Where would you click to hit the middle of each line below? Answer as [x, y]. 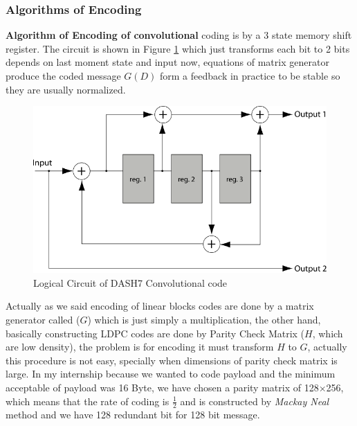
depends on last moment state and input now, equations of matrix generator [167, 62]
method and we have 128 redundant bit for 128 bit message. [133, 415]
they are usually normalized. [66, 89]
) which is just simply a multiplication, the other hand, [204, 320]
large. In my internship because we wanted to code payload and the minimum [171, 374]
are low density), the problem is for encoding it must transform [140, 347]
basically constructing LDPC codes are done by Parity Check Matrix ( [155, 333]
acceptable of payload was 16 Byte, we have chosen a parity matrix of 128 [162, 388]
